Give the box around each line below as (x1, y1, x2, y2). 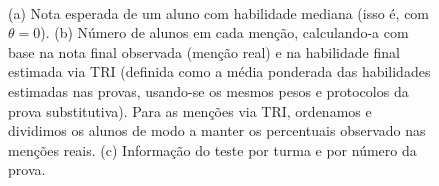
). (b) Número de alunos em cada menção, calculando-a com (40, 22, 409, 43)
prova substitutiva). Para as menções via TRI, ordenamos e (8, 100, 372, 121)
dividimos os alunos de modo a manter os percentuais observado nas (8, 120, 426, 141)
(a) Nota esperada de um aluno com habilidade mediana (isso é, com (8, 2, 430, 23)
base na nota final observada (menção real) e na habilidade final (8, 41, 400, 62)
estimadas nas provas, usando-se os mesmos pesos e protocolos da (8, 80, 409, 101)
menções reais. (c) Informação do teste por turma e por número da (8, 139, 417, 160)
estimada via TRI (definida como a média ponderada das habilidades (8, 61, 431, 82)
